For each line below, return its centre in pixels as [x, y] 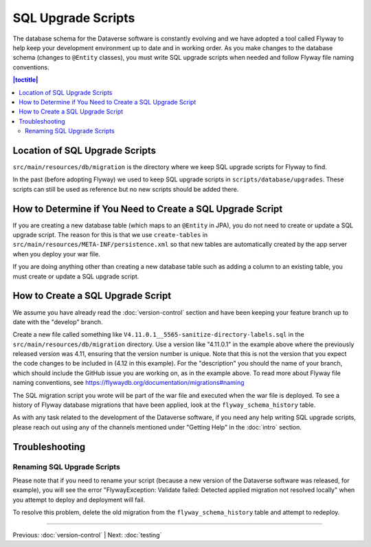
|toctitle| [25, 80]
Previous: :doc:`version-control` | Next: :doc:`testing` [87, 535]
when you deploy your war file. [57, 254]
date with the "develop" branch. [58, 322]
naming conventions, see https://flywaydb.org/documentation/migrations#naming [128, 383]
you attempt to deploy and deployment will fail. [79, 500]
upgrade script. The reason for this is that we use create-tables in [110, 235]
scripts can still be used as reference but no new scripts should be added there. [126, 189]
